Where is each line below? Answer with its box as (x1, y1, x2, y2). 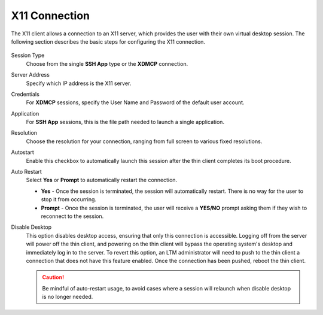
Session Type (11, 52, 45, 59)
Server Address (11, 71, 50, 78)
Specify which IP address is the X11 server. (26, 80, 132, 87)
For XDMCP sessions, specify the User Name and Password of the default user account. (26, 99, 245, 106)
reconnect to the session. (41, 213, 104, 220)
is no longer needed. (42, 293, 93, 301)
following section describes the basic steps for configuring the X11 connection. (11, 38, 206, 45)
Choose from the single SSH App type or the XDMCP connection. (26, 60, 188, 67)
